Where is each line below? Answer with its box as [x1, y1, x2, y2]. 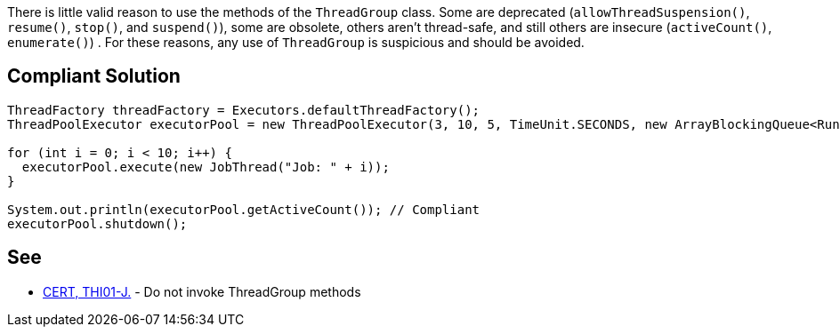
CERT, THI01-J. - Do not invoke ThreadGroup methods [43, 283, 361, 299]
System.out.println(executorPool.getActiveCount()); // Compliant [7, 202, 481, 217]
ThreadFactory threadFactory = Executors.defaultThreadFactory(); [7, 102, 481, 117]
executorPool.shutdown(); [7, 216, 188, 231]
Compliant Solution [7, 65, 181, 88]
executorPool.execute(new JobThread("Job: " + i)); [21, 159, 390, 174]
